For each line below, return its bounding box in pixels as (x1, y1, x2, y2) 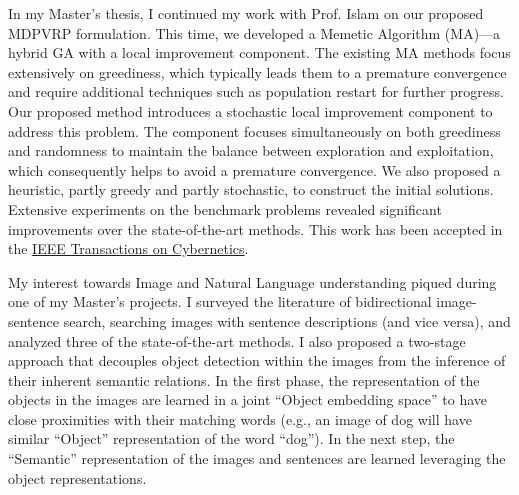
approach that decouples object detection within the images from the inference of (8, 350, 506, 371)
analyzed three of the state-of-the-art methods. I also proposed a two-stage (8, 330, 466, 351)
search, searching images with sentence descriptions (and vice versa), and (63, 310, 511, 331)
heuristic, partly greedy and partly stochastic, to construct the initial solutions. (8, 179, 494, 200)
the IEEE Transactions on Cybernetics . (8, 238, 249, 259)
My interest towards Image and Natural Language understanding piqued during (8, 271, 497, 292)
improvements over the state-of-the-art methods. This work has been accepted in (8, 218, 503, 239)
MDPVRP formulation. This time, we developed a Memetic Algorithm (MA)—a (8, 22, 501, 43)
